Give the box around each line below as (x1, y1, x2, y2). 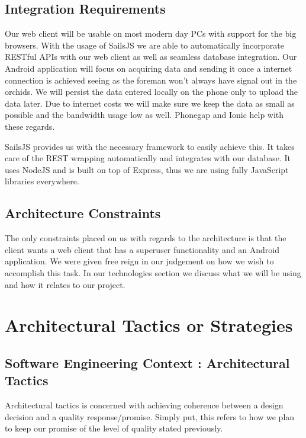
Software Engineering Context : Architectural (5, 353, 290, 372)
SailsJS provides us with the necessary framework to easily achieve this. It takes (5, 140, 295, 152)
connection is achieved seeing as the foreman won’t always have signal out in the (5, 73, 297, 86)
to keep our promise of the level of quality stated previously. (5, 422, 223, 434)
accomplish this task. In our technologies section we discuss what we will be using (5, 266, 301, 279)
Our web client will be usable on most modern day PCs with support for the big (5, 27, 297, 40)
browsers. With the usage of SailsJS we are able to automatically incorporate (5, 39, 285, 51)
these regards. (5, 120, 55, 132)
